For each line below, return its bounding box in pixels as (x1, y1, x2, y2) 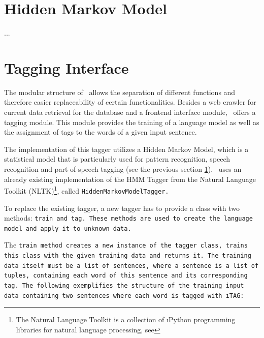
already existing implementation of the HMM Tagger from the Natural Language (4, 173, 256, 184)
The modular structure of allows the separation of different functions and (4, 86, 236, 97)
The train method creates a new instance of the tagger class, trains (4, 239, 248, 250)
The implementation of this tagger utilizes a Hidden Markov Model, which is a (4, 143, 249, 154)
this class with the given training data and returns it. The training (4, 252, 251, 260)
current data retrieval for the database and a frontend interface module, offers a (4, 107, 256, 117)
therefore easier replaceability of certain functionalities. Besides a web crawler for (4, 97, 256, 107)
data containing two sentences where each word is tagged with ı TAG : (4, 292, 244, 299)
